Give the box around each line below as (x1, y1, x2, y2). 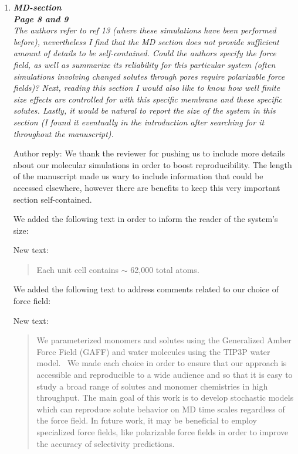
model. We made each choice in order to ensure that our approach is (36, 357, 287, 369)
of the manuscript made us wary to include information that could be (13, 170, 263, 182)
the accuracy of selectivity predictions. (36, 437, 175, 449)
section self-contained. (13, 193, 92, 205)
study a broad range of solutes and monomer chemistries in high (36, 380, 268, 392)
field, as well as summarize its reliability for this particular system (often (13, 58, 276, 70)
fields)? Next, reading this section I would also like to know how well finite (13, 81, 280, 94)
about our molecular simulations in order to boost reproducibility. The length (13, 158, 292, 170)
